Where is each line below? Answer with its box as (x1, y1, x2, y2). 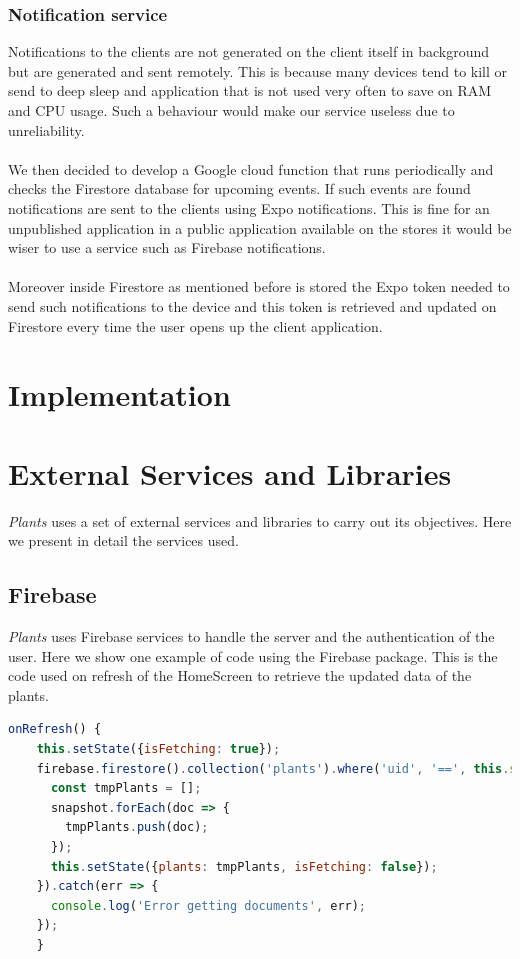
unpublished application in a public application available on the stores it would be (8, 217, 512, 238)
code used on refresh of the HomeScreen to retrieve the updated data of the (8, 665, 472, 686)
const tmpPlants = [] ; (50, 781, 202, 796)
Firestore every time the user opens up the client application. (8, 315, 383, 336)
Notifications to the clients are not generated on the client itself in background (8, 41, 490, 62)
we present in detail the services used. (8, 530, 239, 551)
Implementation (8, 374, 231, 415)
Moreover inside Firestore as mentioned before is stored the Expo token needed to (8, 276, 510, 297)
